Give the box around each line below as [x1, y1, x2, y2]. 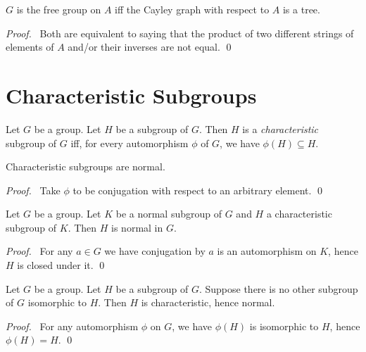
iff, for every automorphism [70, 135, 189, 150]
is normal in [111, 220, 163, 234]
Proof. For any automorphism [6, 318, 139, 333]
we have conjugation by [104, 244, 206, 258]
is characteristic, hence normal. [141, 295, 275, 310]
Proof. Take [6, 182, 61, 197]
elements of [6, 39, 54, 54]
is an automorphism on [217, 244, 317, 258]
